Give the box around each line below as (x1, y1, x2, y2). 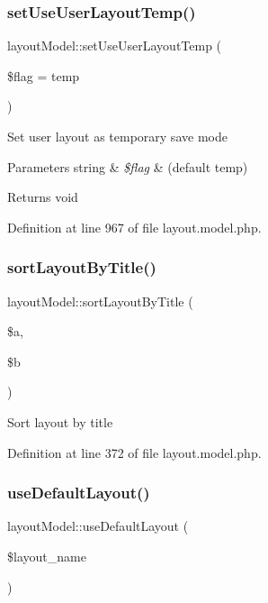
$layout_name (7, 546, 86, 565)
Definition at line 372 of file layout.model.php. (7, 443, 262, 461)
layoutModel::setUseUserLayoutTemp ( (7, 36, 222, 55)
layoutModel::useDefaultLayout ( (7, 516, 189, 535)
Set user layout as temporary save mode (7, 127, 228, 145)
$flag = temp (7, 66, 80, 85)
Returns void (7, 187, 78, 206)
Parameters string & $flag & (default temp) (7, 157, 248, 176)
